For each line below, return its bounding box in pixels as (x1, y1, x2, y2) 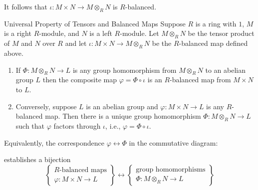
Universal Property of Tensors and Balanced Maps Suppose (4, 18, 186, 28)
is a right (4, 28, 31, 38)
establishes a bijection (4, 154, 71, 165)
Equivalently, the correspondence (4, 137, 105, 148)
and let (65, 38, 87, 48)
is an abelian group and (86, 101, 158, 111)
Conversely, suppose (15, 101, 77, 111)
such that (15, 120, 45, 131)
